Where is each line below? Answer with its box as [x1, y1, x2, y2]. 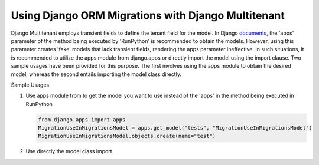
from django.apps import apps [38, 116, 126, 123]
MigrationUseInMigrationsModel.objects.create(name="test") [38, 133, 216, 140]
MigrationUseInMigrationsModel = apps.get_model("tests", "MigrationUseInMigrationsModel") [38, 124, 313, 131]
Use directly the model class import [25, 148, 112, 155]
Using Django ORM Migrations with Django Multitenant [11, 9, 285, 22]
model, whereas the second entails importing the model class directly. [11, 71, 181, 78]
